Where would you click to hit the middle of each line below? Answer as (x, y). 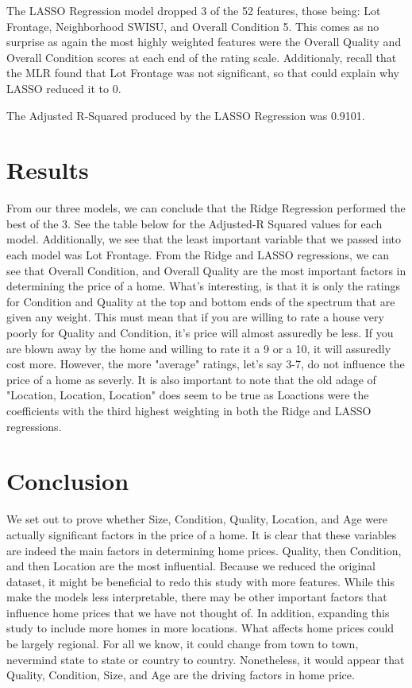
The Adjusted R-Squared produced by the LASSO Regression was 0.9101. (186, 115)
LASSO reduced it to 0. (64, 88)
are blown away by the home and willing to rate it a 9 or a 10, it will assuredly (199, 348)
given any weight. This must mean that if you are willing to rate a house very (195, 317)
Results (48, 170)
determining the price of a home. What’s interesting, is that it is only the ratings (203, 286)
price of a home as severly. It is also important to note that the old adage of (191, 379)
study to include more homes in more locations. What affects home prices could (200, 628)
